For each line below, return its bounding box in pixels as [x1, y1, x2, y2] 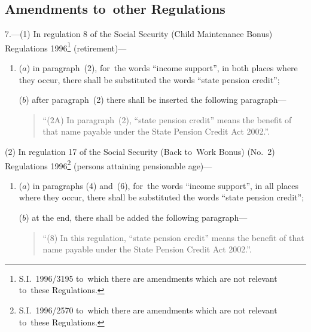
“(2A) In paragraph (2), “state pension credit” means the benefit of [42, 113, 292, 126]
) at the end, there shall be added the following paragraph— [26, 211, 248, 224]
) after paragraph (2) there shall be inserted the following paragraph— [26, 93, 286, 106]
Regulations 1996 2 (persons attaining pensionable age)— [5, 157, 212, 172]
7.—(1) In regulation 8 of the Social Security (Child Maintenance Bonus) [5, 28, 273, 40]
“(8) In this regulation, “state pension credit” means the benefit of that [42, 231, 304, 243]
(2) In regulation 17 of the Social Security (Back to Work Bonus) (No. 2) [5, 145, 275, 158]
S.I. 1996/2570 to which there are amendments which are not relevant [19, 304, 278, 316]
